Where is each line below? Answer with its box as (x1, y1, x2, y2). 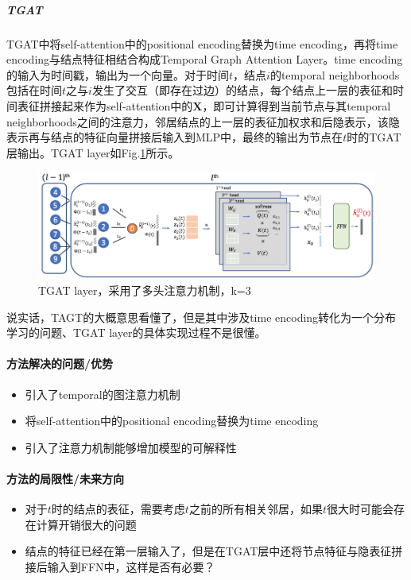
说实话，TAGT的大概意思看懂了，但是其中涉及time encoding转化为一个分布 (6, 308, 397, 325)
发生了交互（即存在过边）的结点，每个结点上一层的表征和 (91, 82, 393, 99)
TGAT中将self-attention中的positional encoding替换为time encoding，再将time (6, 35, 398, 52)
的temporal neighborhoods (269, 66, 400, 83)
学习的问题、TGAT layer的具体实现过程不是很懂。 (6, 324, 266, 341)
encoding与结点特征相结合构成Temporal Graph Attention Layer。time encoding (6, 51, 403, 68)
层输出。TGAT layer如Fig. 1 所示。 (6, 144, 180, 160)
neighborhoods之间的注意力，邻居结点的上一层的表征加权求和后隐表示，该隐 (6, 113, 400, 130)
